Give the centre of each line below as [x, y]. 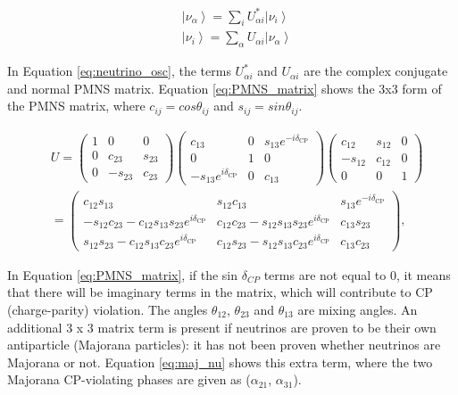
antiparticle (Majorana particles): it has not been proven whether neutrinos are [224, 345]
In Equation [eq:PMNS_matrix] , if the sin [123, 274]
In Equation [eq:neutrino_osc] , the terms [119, 71]
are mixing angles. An [358, 310]
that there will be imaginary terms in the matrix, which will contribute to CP [220, 292]
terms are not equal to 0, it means [357, 274]
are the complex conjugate [376, 71]
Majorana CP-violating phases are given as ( [129, 379]
